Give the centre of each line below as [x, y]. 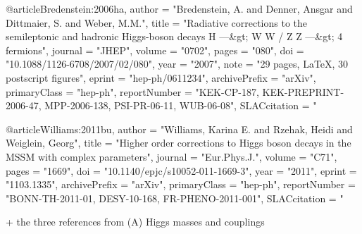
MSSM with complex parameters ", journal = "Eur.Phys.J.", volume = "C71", [171, 156]
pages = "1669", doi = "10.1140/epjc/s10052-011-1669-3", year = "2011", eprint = [181, 170]
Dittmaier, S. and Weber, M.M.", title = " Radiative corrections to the [157, 22]
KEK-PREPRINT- [303, 91]
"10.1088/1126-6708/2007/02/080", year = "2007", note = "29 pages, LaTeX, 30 [177, 64]
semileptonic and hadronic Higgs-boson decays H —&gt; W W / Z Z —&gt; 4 [174, 36]
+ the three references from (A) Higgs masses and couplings [135, 222]
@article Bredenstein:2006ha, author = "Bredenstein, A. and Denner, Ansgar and [179, 8]
